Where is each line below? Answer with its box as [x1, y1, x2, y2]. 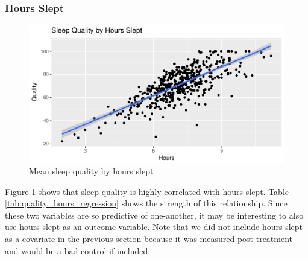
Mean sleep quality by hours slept [29, 165, 154, 177]
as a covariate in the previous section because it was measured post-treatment [5, 232, 293, 245]
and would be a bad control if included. [5, 244, 151, 257]
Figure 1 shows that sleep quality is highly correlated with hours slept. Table [5, 185, 289, 197]
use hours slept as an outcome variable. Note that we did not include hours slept [5, 220, 303, 233]
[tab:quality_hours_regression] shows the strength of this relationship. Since [5, 197, 288, 209]
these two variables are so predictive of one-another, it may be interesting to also [5, 208, 304, 221]
